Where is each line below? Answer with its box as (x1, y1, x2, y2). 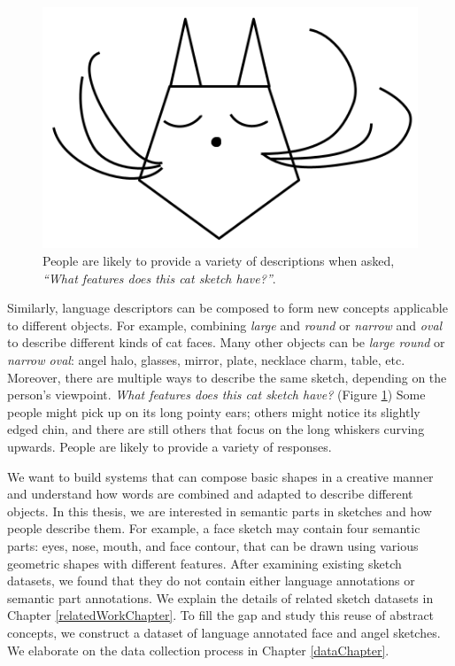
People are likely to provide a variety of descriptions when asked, (42, 252, 395, 270)
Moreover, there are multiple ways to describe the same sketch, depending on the (7, 368, 447, 386)
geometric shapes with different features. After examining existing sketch (7, 554, 402, 572)
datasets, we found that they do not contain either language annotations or (7, 571, 415, 590)
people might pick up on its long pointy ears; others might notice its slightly (7, 402, 420, 421)
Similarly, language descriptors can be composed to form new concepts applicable (7, 298, 448, 317)
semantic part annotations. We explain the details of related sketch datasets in (7, 588, 434, 607)
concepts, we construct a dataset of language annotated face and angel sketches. (7, 623, 441, 641)
